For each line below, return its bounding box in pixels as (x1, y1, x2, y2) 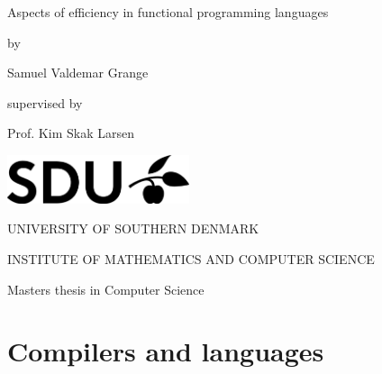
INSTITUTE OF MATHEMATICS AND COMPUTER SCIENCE (7, 250, 375, 269)
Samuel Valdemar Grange (7, 63, 149, 82)
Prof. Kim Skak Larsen (7, 123, 134, 142)
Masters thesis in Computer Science (7, 279, 205, 298)
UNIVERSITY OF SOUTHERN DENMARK (7, 219, 259, 238)
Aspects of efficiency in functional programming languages (7, 3, 329, 21)
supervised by (7, 93, 83, 112)
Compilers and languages (7, 333, 324, 369)
